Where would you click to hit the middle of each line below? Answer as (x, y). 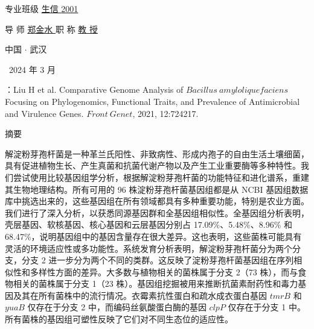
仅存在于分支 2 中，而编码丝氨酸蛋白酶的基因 (117, 307)
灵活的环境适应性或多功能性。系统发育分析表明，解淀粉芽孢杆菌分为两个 (149, 248)
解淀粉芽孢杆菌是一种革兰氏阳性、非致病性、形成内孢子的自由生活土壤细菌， (157, 153)
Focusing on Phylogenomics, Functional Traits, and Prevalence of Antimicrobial (152, 101)
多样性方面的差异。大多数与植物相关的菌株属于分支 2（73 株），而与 (164, 271)
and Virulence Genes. (44, 113)
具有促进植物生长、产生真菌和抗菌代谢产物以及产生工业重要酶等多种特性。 (153, 165)
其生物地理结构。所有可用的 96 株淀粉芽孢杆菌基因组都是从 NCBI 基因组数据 (157, 189)
